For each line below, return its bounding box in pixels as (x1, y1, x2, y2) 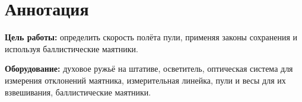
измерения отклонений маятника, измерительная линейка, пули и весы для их (5, 74, 286, 86)
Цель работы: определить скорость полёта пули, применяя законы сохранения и (5, 31, 298, 43)
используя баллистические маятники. (5, 42, 138, 55)
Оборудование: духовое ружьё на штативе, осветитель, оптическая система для (5, 62, 293, 75)
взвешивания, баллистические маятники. (5, 85, 151, 98)
